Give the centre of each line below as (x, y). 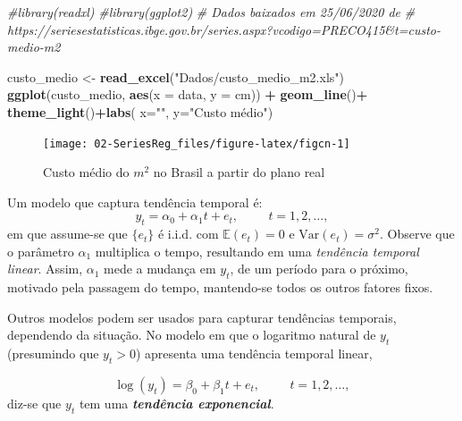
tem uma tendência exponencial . (176, 403)
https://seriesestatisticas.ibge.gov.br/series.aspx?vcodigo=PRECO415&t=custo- (224, 29)
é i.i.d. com (188, 234)
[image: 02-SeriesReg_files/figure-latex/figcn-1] (197, 143)
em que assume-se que (67, 234)
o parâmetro (41, 251)
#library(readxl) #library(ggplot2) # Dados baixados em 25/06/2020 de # (211, 12)
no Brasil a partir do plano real (239, 172)
